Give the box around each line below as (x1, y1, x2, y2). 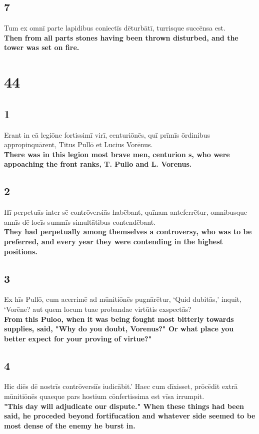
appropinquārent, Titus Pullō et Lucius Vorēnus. (4, 139, 153, 150)
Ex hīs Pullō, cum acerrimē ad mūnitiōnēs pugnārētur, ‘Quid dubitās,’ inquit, (4, 294, 241, 304)
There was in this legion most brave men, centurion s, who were (4, 149, 230, 159)
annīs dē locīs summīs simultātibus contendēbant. (4, 216, 156, 227)
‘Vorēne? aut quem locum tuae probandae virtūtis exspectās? (4, 303, 191, 314)
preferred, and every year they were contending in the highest (4, 236, 223, 246)
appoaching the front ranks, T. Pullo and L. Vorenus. (4, 159, 192, 169)
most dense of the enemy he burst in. (4, 420, 135, 430)
